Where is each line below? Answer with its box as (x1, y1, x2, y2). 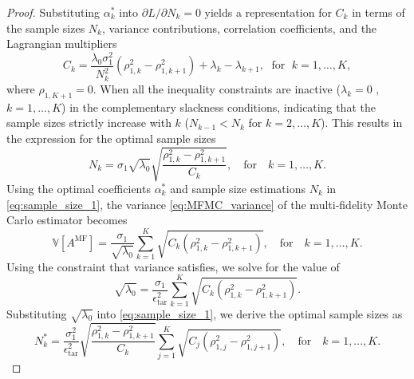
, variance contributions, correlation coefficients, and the (102, 19, 377, 36)
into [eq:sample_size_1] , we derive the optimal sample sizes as (97, 305, 403, 322)
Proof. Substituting (6, 4, 101, 20)
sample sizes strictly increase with (6, 114, 172, 131)
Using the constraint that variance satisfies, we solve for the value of (6, 258, 340, 274)
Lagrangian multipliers (6, 35, 117, 52)
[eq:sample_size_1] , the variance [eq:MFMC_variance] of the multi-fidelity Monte (6, 195, 408, 212)
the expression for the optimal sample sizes (6, 129, 216, 146)
